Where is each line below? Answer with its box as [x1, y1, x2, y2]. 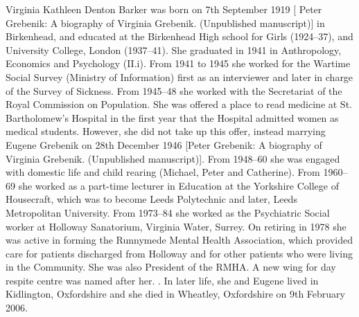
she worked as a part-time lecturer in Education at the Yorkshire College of [18, 178, 339, 192]
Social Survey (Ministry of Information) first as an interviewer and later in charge [6, 69, 353, 84]
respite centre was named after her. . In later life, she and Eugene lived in [6, 273, 319, 287]
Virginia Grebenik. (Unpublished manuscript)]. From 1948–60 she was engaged [6, 151, 340, 165]
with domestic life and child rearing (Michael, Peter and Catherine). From [6, 165, 320, 179]
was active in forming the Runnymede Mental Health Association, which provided [6, 233, 353, 247]
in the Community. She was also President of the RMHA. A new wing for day [6, 260, 336, 274]
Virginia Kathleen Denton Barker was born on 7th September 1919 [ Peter [6, 2, 322, 16]
